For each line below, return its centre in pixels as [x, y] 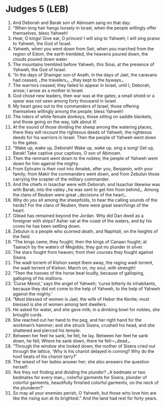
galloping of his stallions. [38, 278]
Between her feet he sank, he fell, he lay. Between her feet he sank [80, 335]
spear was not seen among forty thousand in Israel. [65, 101]
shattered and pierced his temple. [47, 330]
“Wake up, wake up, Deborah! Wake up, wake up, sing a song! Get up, [83, 148]
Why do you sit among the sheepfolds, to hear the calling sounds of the [85, 200]
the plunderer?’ [28, 388]
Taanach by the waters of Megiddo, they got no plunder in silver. [78, 247]
